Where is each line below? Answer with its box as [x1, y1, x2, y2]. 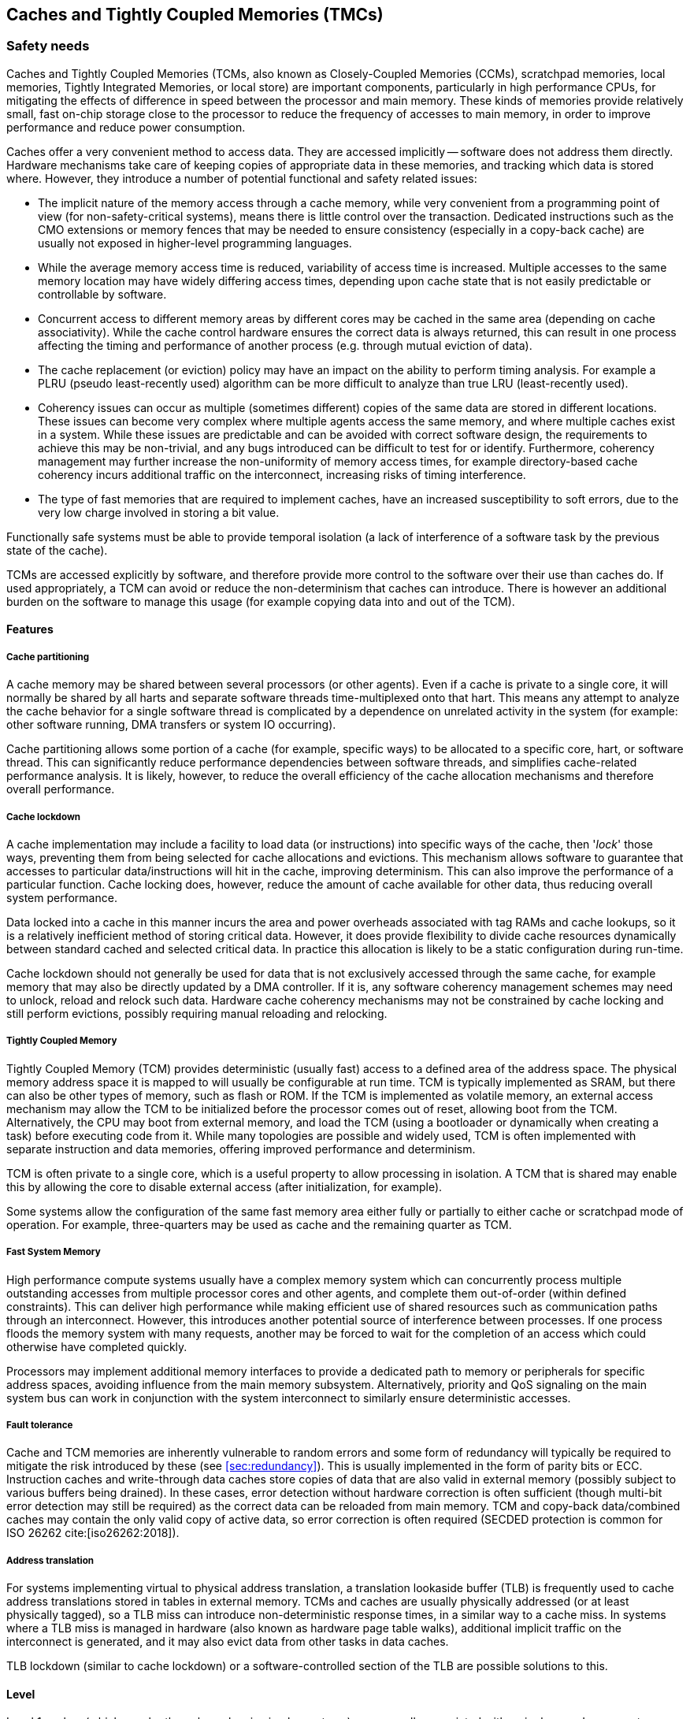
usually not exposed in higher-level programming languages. [38, 236, 352, 250]
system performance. [6, 890, 117, 904]
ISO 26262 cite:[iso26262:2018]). [6, 1526, 180, 1540]
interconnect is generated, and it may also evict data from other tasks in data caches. [6, 1635, 449, 1649]
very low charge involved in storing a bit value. [38, 505, 280, 519]
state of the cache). [6, 543, 108, 557]
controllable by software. [38, 287, 167, 301]
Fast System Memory [6, 1246, 101, 1258]
